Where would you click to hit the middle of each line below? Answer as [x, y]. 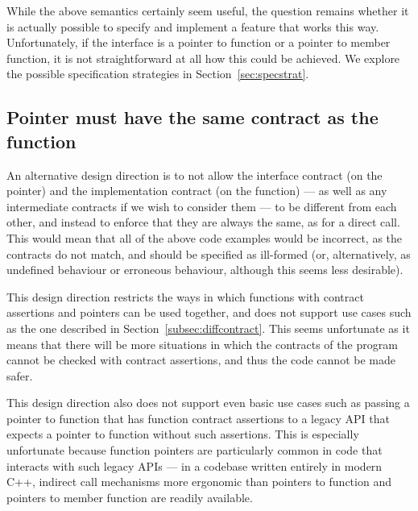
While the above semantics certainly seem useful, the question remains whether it [208, 10]
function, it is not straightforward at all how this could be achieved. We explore [203, 58]
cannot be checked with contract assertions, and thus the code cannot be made [201, 360]
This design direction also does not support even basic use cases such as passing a [208, 403]
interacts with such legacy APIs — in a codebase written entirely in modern [195, 465]
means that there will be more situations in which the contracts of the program [202, 344]
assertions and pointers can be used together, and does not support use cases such [209, 312]
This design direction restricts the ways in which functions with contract [185, 296]
